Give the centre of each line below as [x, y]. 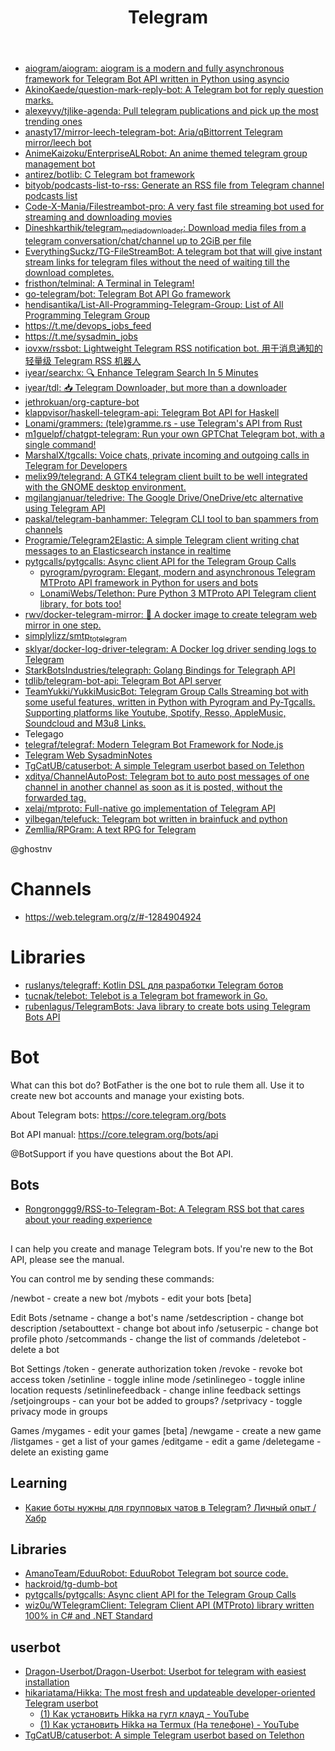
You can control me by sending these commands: [112, 1278]
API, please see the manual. [67, 1259]
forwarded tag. [55, 797]
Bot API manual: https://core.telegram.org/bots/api [114, 1134]
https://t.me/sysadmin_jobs [81, 336]
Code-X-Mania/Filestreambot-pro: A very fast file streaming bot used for [174, 207]
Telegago [44, 733]
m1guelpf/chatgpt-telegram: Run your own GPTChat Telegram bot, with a [174, 433]
